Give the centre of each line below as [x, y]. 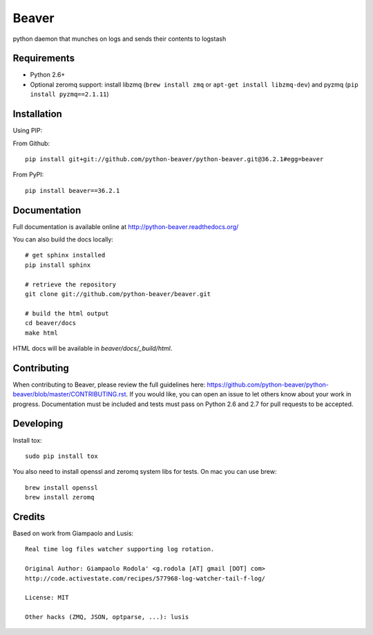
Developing [38, 424]
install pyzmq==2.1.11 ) [70, 94]
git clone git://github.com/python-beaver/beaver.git [118, 294]
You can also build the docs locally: [63, 239]
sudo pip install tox [61, 456]
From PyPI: [28, 175]
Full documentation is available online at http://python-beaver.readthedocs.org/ [126, 227]
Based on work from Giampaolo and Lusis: [73, 533]
